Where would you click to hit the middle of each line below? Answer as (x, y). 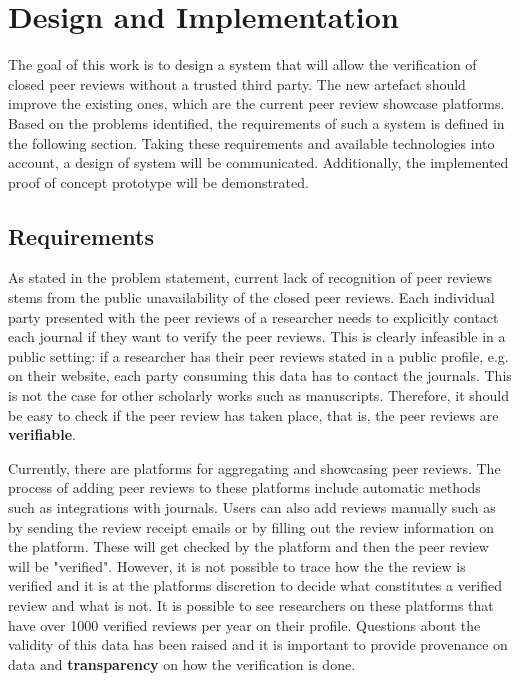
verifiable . (42, 434)
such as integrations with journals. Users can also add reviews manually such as (252, 507)
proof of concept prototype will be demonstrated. (158, 181)
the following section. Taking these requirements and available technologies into (251, 142)
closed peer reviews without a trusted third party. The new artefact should (237, 83)
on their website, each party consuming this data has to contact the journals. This (260, 375)
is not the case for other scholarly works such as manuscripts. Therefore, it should (259, 395)
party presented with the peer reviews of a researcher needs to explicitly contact (253, 316)
